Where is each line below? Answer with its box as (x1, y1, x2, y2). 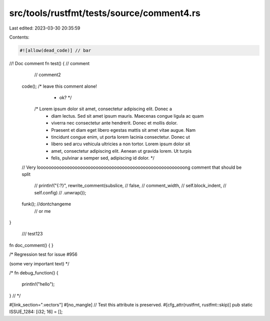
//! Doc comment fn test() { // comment (9, 60, 90, 66)
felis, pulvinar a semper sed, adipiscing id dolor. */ (51, 155, 155, 161)
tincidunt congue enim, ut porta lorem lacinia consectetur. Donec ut (51, 134, 190, 140)
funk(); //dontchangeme (21, 201, 71, 207)
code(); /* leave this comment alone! (21, 83, 97, 89)
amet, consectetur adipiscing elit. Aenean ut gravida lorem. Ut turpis (51, 148, 192, 154)
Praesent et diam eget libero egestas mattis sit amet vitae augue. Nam (51, 127, 196, 133)
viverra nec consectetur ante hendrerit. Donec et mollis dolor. (51, 120, 178, 126)
